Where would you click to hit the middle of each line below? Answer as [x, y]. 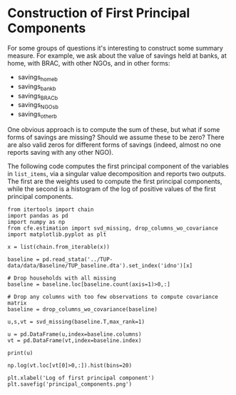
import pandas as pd [38, 215]
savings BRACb [38, 96]
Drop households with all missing [65, 278]
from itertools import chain [51, 209]
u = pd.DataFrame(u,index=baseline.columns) [75, 334]
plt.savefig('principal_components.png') [70, 384]
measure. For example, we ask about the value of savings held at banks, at [117, 56]
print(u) [20, 353]
